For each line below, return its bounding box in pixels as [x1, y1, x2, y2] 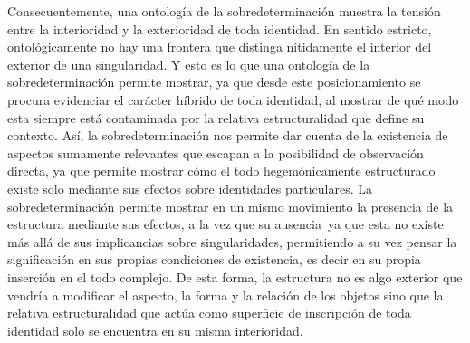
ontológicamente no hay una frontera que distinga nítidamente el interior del [7, 37, 432, 56]
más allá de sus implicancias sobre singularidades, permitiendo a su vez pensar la [7, 232, 457, 251]
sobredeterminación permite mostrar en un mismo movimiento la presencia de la [7, 196, 454, 215]
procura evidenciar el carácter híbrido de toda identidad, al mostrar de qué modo [7, 90, 459, 109]
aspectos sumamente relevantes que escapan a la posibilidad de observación [7, 143, 424, 162]
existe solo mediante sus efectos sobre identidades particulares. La [7, 178, 372, 197]
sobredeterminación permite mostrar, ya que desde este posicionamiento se [7, 72, 421, 91]
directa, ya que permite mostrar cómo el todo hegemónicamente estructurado [7, 161, 436, 180]
